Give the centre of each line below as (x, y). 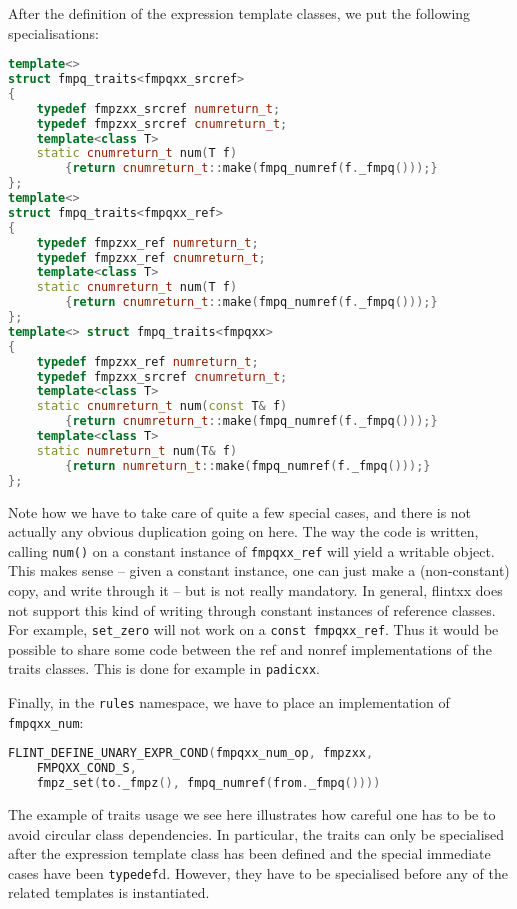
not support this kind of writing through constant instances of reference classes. (252, 609)
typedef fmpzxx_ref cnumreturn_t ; (151, 257)
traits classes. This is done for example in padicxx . (164, 668)
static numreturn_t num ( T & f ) (137, 450)
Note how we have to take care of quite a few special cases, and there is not (240, 511)
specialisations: (53, 32)
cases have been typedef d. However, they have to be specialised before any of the (258, 872)
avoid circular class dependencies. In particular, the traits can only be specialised (256, 833)
